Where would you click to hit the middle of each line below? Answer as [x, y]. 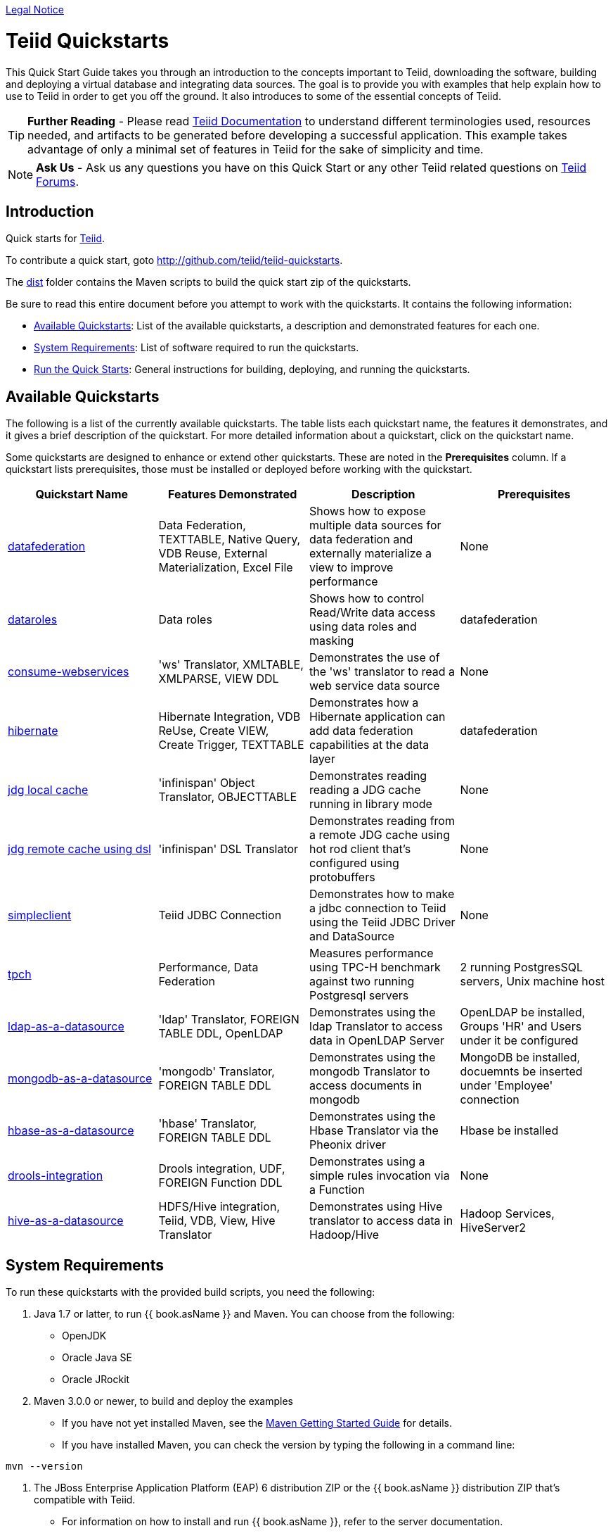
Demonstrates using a [367, 1162]
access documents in [366, 1086]
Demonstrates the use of [375, 658]
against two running [362, 982]
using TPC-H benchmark [375, 967]
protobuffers [342, 877]
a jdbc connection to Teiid [378, 908]
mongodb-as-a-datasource [80, 1079]
